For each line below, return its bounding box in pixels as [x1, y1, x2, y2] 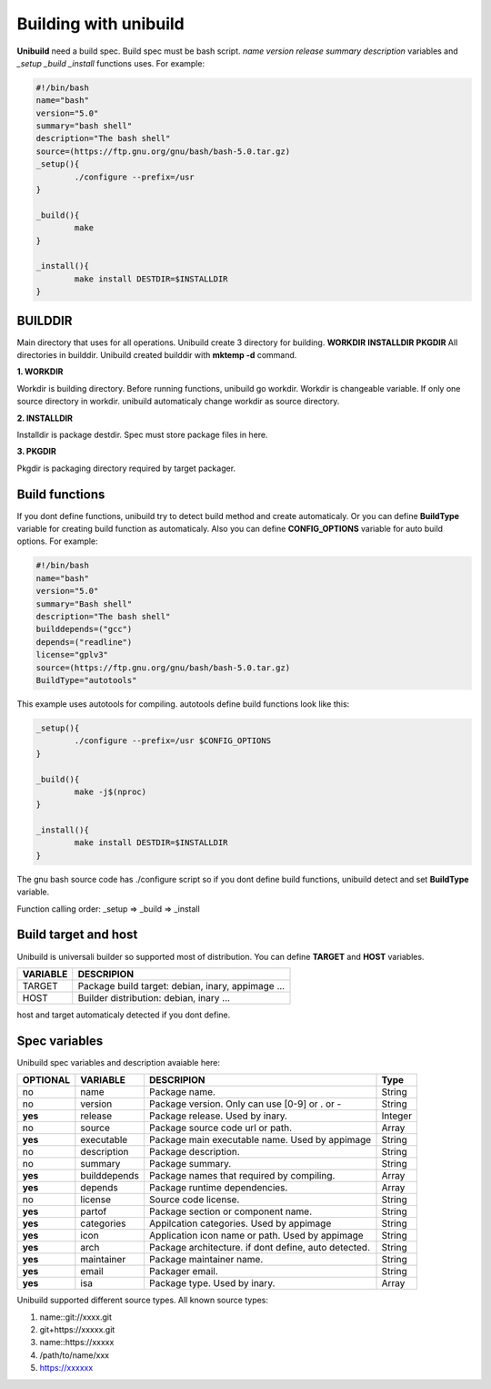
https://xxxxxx [39, 1363, 94, 1374]
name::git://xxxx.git [39, 1312, 113, 1323]
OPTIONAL [22, 1074, 71, 1087]
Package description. [148, 1146, 240, 1159]
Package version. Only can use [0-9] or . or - [148, 1098, 342, 1110]
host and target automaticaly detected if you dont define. [16, 1009, 231, 1020]
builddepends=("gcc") [35, 624, 133, 635]
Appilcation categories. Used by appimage [148, 1217, 332, 1230]
